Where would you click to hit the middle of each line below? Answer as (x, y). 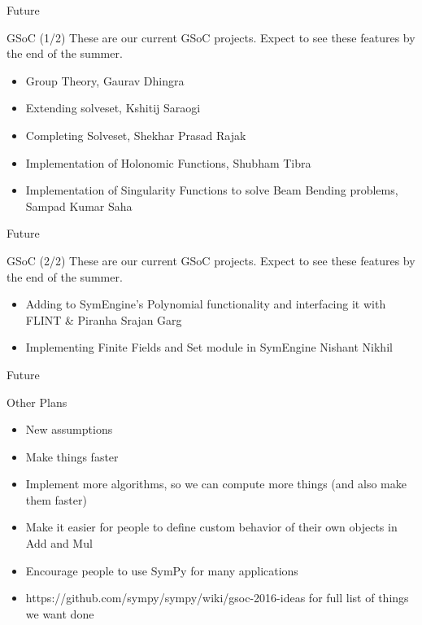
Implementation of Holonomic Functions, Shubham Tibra (168, 162)
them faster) (56, 499)
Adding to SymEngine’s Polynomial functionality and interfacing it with (206, 304)
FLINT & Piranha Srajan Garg (104, 319)
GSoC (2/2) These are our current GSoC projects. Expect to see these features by (211, 260)
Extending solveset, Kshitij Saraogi (113, 108)
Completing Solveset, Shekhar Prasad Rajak (136, 135)
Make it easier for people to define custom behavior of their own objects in (211, 527)
